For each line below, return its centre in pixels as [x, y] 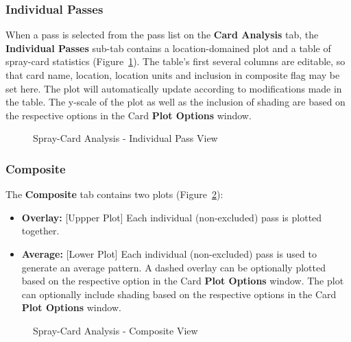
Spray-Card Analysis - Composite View [116, 330]
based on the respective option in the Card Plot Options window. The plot [183, 281]
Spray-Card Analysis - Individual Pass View [125, 138]
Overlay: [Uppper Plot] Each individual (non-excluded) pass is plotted [172, 217]
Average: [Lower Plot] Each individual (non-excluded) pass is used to [169, 253]
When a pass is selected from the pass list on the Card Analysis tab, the [162, 35]
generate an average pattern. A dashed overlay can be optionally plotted [173, 267]
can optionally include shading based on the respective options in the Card [179, 294]
